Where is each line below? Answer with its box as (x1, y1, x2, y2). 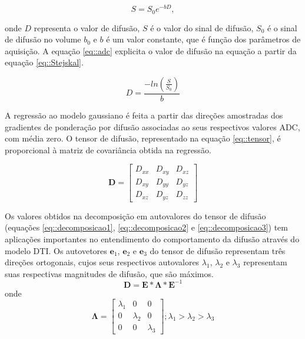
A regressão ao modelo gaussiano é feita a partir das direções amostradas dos (5, 108, 283, 121)
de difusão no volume (5, 33, 81, 45)
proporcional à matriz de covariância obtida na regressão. (5, 143, 211, 156)
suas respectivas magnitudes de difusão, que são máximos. (5, 267, 214, 279)
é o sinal (267, 21, 297, 34)
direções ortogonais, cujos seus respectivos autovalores (5, 256, 200, 268)
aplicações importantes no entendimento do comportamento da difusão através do (5, 232, 300, 245)
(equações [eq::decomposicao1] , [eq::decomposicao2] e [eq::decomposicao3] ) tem (5, 221, 288, 233)
